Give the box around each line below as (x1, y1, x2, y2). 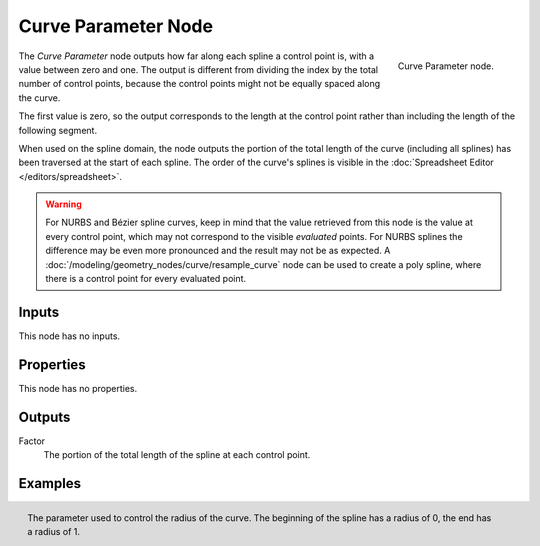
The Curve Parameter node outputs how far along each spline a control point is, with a (18, 50, 375, 62)
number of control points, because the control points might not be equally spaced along (18, 78, 381, 90)
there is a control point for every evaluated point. (45, 273, 247, 285)
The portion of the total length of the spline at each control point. (43, 449, 311, 461)
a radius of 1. (27, 526, 80, 538)
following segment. (18, 124, 98, 136)
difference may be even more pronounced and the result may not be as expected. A (45, 245, 391, 257)
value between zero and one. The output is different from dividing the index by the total (18, 63, 379, 75)
